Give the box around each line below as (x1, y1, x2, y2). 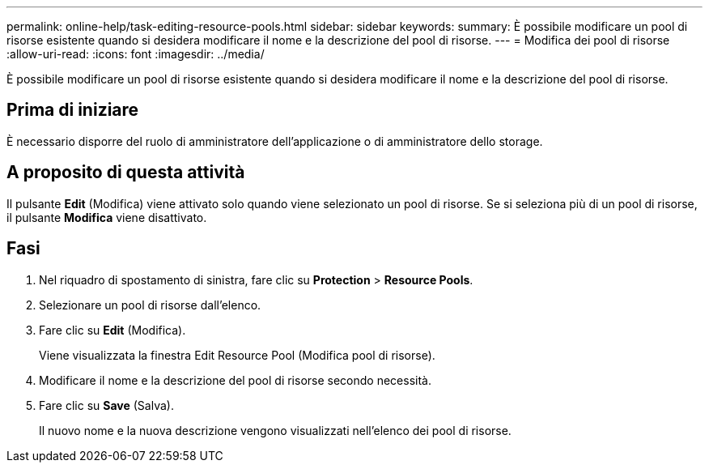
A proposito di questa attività (6, 162, 245, 183)
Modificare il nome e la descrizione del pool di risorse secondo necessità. (39, 373, 431, 387)
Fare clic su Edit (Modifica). (39, 322, 186, 337)
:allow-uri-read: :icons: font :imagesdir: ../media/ (6, 47, 265, 61)
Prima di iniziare (6, 100, 139, 121)
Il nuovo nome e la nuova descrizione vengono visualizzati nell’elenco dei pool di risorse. (39, 423, 512, 437)
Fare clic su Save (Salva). (39, 398, 174, 412)
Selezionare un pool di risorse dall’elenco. (39, 297, 261, 312)
